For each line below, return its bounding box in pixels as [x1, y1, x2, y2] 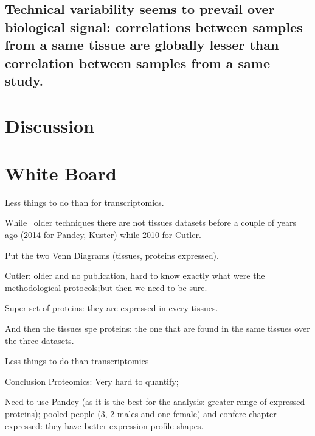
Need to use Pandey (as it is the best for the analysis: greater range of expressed [5, 395, 305, 408]
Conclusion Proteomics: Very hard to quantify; [5, 374, 179, 387]
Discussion [5, 113, 94, 138]
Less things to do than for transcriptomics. [5, 195, 164, 208]
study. [5, 71, 44, 90]
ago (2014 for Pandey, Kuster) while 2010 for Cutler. [5, 228, 201, 241]
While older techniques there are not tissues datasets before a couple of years [5, 216, 297, 229]
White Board [5, 160, 117, 185]
